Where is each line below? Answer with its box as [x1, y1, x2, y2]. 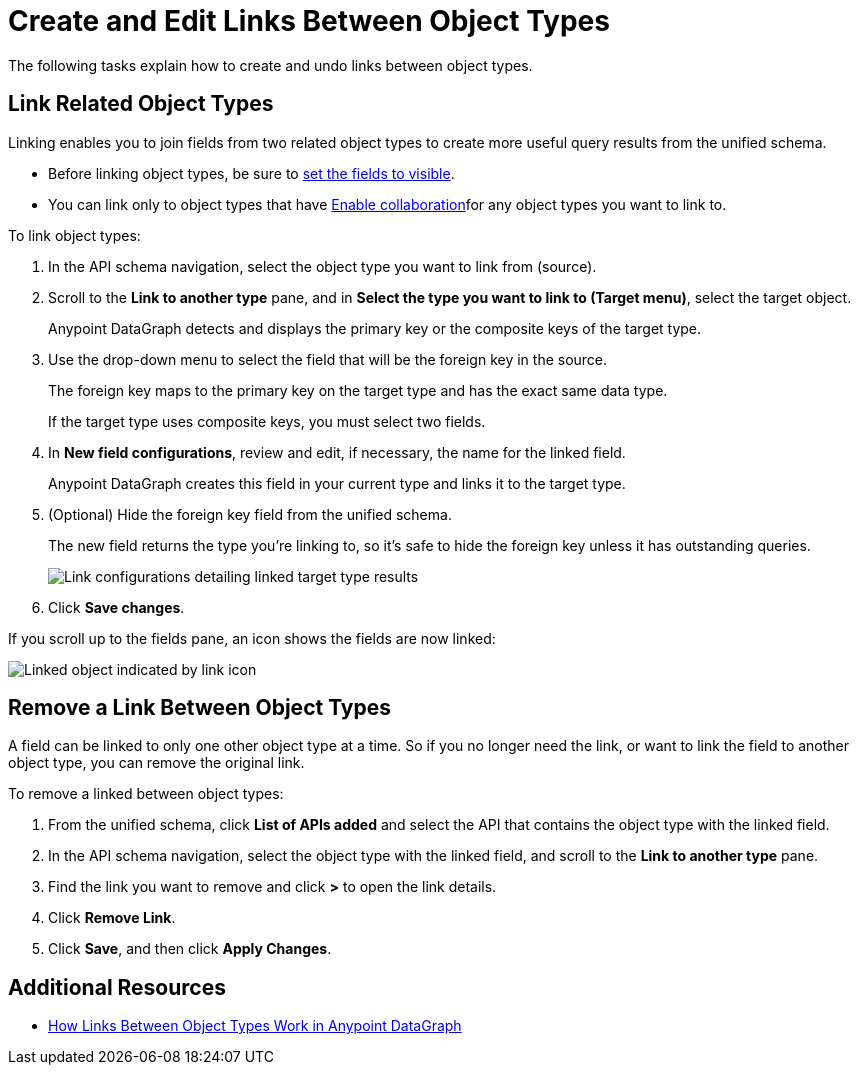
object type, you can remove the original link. [8, 754, 305, 772]
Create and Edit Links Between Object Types [8, 4, 610, 38]
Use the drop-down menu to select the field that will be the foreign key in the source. [48, 350, 608, 368]
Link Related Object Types [8, 91, 274, 117]
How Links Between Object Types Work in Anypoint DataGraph [48, 1017, 462, 1035]
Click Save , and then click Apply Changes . [48, 940, 332, 958]
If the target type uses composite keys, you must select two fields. [48, 412, 486, 430]
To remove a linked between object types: [8, 785, 284, 803]
